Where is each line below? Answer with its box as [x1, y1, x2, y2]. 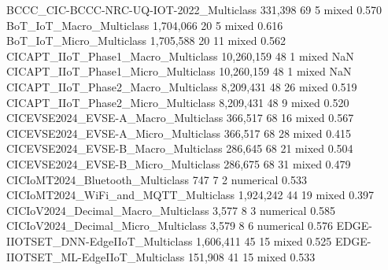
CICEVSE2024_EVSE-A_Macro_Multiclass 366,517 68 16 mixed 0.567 [6, 109, 354, 126]
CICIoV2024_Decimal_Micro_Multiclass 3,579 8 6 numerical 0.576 [6, 217, 333, 234]
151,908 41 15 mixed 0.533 [187, 248, 316, 264]
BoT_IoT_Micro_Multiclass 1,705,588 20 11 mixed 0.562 [6, 32, 286, 49]
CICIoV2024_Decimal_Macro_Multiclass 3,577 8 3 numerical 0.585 [6, 202, 336, 218]
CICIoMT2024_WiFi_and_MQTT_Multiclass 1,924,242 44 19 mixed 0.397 [6, 187, 375, 203]
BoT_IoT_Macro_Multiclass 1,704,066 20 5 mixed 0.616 [6, 17, 283, 33]
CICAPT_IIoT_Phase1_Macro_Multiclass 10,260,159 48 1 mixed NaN [6, 47, 354, 64]
